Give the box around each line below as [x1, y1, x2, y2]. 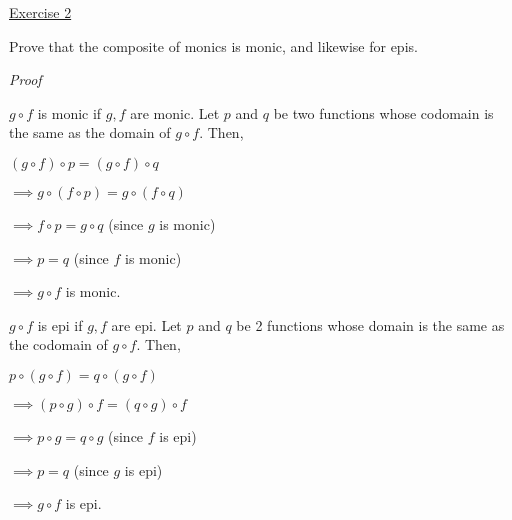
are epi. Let [111, 314, 182, 335]
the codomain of [9, 334, 108, 355]
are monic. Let [130, 102, 220, 123]
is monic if [37, 102, 102, 123]
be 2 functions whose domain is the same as [236, 314, 505, 335]
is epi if [37, 314, 83, 335]
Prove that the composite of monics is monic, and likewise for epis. [9, 35, 418, 56]
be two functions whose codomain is [273, 102, 494, 123]
